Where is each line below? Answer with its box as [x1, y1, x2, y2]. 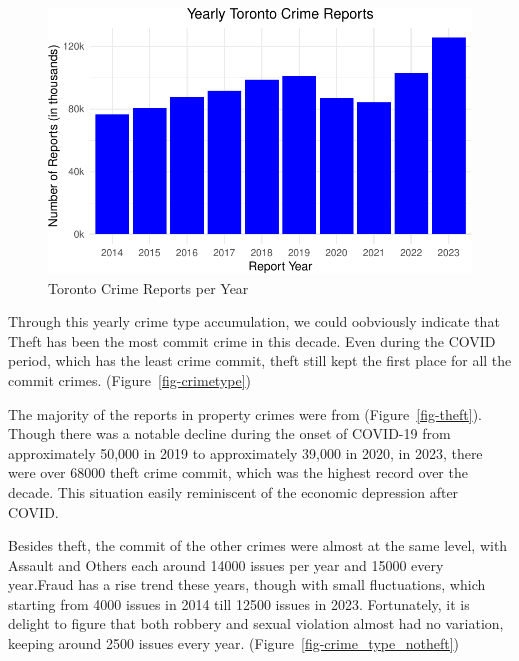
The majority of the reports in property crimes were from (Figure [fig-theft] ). [8, 403, 483, 424]
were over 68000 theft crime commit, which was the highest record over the [8, 462, 468, 483]
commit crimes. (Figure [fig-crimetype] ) [8, 369, 252, 390]
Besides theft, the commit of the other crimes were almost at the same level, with [8, 535, 508, 556]
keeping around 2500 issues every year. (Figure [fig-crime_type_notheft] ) [8, 633, 459, 654]
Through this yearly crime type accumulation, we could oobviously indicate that [8, 311, 500, 332]
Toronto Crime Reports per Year [48, 277, 249, 298]
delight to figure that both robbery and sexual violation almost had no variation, [8, 613, 504, 634]
